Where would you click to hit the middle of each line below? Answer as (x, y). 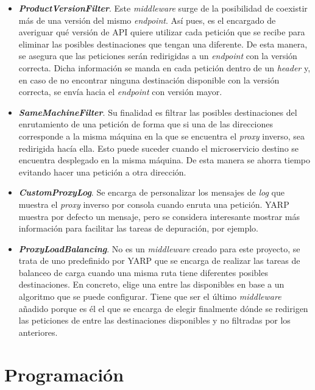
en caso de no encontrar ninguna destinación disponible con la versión (149, 80)
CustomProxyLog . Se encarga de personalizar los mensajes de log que (151, 192)
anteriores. (38, 332)
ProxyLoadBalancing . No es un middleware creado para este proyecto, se (159, 248)
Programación (64, 374)
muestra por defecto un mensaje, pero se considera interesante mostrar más (159, 216)
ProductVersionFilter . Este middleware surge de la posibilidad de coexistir (163, 8)
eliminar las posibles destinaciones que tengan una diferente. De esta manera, (163, 44)
